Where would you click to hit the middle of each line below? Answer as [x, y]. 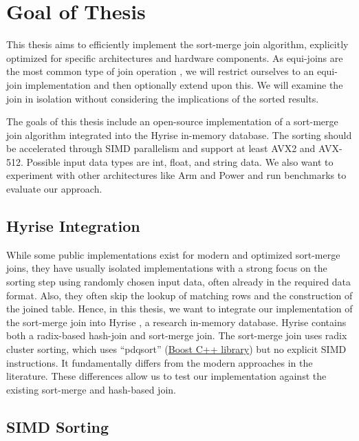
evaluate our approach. [54, 189]
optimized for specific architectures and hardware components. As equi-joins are [175, 57]
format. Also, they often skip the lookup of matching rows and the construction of [179, 295]
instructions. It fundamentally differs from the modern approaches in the [160, 362]
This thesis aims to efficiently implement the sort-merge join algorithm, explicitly [177, 44]
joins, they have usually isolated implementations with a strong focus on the [167, 268]
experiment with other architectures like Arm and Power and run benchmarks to [176, 175]
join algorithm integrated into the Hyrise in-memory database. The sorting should [179, 135]
